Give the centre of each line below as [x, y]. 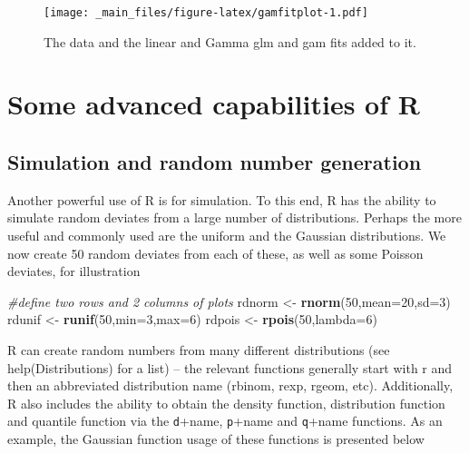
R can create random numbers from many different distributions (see [199, 349]
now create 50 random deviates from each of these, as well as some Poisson [215, 253]
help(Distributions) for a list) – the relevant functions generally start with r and [230, 367]
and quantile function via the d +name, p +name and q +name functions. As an [225, 421]
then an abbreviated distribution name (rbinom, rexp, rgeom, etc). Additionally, [230, 385]
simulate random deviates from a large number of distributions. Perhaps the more [234, 217]
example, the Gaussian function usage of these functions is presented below [216, 439]
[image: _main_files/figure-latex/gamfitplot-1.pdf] [206, 13]
